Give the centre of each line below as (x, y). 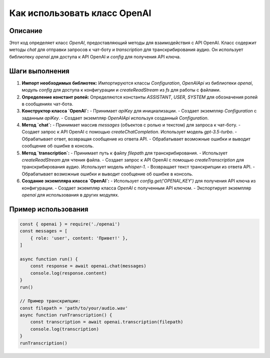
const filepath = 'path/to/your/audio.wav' (74, 308)
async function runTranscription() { (66, 315)
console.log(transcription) (65, 329)
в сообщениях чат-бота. (47, 104)
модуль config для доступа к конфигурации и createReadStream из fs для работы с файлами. (121, 90)
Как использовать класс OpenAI (80, 13)
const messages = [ (43, 231)
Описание (26, 31)
